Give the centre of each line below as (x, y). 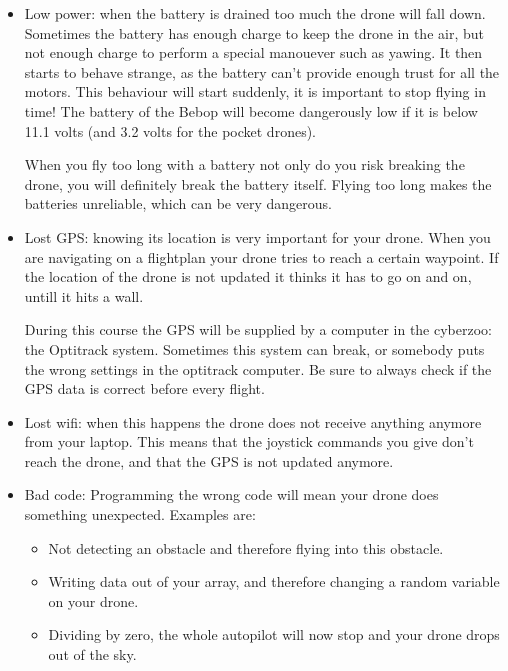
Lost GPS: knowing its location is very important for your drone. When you (257, 236)
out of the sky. (92, 654)
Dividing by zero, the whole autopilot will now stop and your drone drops (274, 634)
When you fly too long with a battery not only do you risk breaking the (244, 164)
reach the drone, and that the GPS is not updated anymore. (209, 460)
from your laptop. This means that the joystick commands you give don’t (249, 441)
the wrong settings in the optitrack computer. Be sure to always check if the (258, 368)
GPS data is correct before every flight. (144, 388)
